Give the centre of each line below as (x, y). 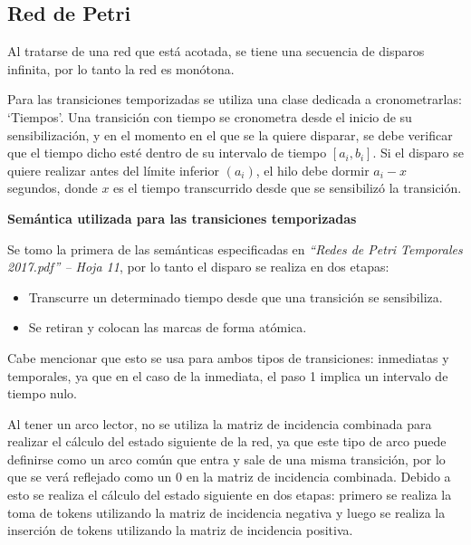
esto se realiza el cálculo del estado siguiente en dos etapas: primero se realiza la (230, 495)
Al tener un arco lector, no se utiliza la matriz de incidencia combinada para (220, 423)
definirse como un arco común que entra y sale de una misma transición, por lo (226, 459)
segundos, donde (53, 188)
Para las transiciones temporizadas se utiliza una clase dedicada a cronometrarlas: (235, 99)
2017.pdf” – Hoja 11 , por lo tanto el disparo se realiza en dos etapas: (198, 267)
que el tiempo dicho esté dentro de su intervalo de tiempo (167, 153)
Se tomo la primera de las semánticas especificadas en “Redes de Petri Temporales (235, 249)
